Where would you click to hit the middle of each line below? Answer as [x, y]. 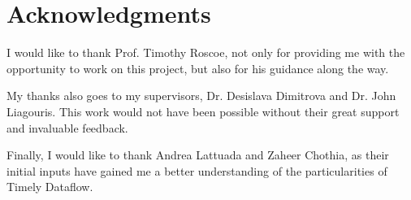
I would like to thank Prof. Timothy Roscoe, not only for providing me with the [206, 52]
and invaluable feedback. [67, 127]
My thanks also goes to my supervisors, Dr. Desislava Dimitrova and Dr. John [201, 96]
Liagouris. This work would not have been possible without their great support [203, 111]
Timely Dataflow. [50, 187]
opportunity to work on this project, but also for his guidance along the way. [198, 68]
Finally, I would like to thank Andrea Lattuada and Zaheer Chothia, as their [198, 155]
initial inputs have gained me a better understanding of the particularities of [197, 170]
